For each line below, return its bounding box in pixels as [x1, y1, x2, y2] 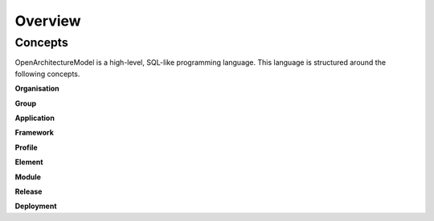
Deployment [14, 201, 57, 211]
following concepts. [14, 69, 80, 78]
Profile [14, 143, 38, 152]
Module [14, 172, 42, 182]
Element [14, 157, 43, 167]
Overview [14, 12, 81, 30]
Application [14, 113, 55, 123]
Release [14, 187, 43, 196]
